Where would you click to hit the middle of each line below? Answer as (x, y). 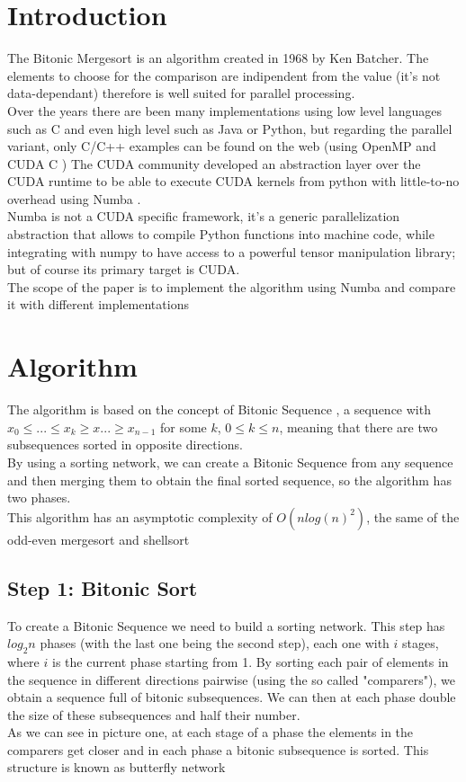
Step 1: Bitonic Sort (103, 587)
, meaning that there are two (358, 427)
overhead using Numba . (74, 198)
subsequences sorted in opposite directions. (125, 444)
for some (184, 427)
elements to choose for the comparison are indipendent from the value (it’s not (224, 75)
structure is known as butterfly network (116, 767)
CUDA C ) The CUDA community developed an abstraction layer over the (214, 163)
